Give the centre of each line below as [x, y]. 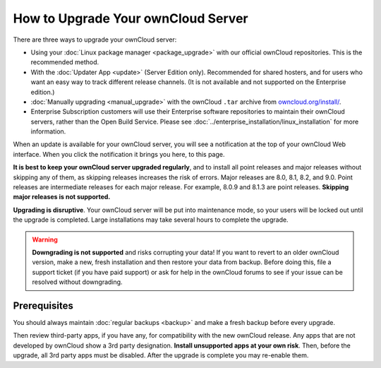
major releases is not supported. [62, 197]
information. [48, 131]
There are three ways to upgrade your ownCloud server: [95, 40]
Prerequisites [43, 305]
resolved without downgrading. [77, 282]
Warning [45, 239]
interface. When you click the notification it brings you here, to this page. [119, 154]
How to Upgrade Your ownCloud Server [131, 18]
